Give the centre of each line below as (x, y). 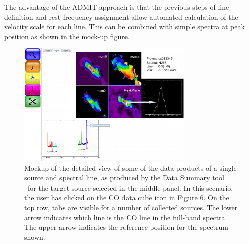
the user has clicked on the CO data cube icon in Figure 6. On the (127, 197)
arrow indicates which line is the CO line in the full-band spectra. (126, 217)
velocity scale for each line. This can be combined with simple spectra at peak (125, 26)
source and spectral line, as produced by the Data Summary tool (124, 178)
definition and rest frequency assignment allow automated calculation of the (121, 16)
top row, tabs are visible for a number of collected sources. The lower (131, 207)
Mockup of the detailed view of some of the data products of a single (131, 168)
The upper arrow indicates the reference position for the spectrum (126, 227)
